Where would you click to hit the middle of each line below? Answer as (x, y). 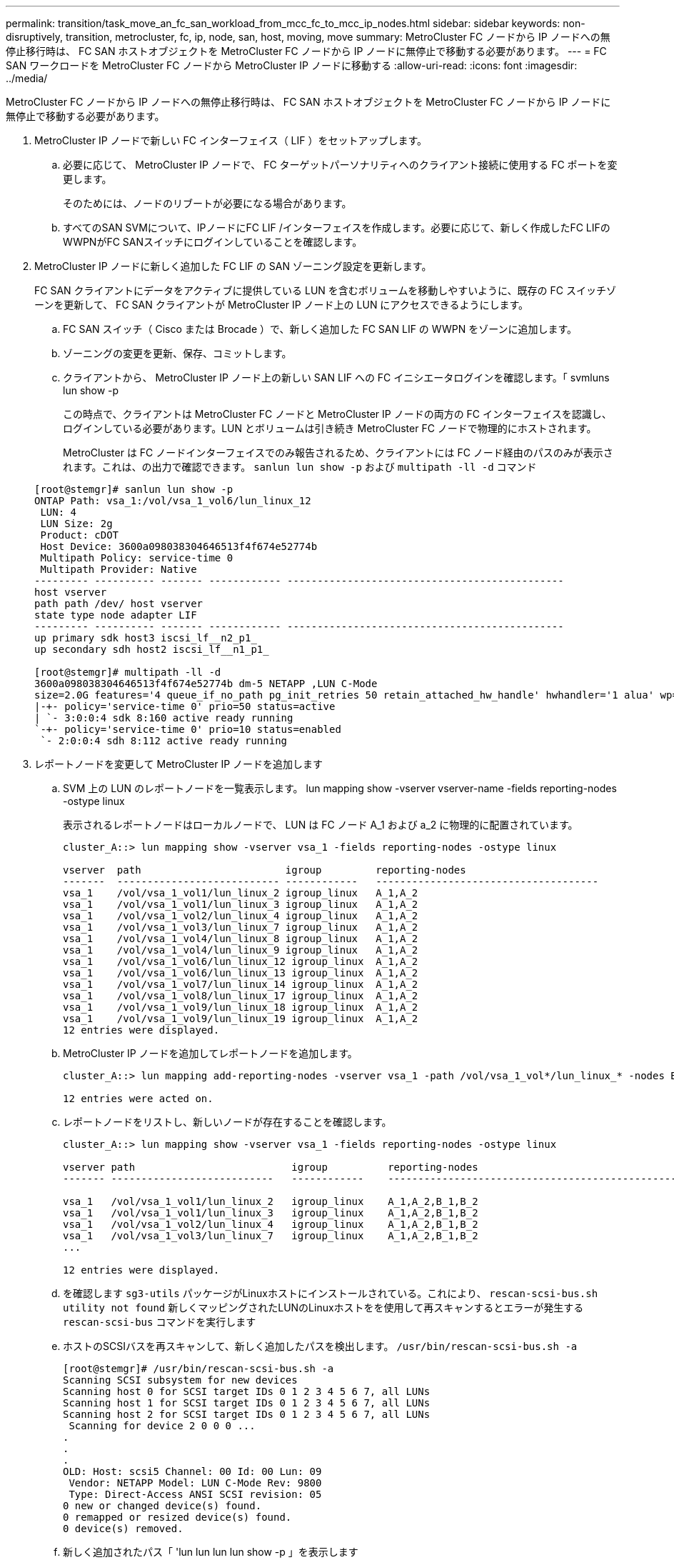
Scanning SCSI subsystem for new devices (180, 1380)
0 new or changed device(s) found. (162, 1506)
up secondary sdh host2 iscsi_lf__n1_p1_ (152, 649)
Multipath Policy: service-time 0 (137, 558)
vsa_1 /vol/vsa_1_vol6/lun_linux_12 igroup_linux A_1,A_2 (241, 961)
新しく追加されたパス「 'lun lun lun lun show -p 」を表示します (211, 1552)
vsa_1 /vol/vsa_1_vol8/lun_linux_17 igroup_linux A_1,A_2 (241, 996)
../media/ (27, 78)
